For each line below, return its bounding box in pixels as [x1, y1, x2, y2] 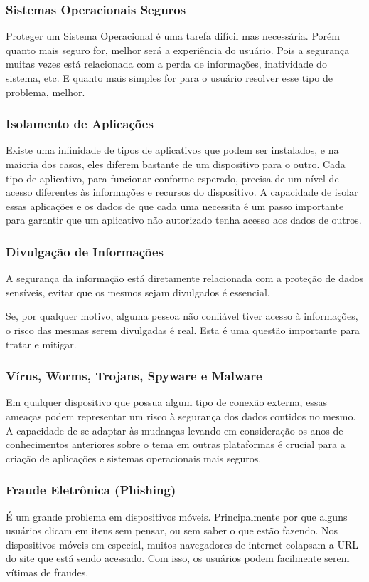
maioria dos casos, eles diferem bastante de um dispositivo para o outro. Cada [6, 157, 346, 171]
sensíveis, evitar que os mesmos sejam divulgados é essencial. [6, 284, 270, 299]
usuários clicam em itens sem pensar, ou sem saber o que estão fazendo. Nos [6, 523, 338, 538]
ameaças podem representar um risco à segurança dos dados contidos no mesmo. [6, 408, 356, 423]
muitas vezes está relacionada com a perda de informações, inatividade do [6, 56, 327, 71]
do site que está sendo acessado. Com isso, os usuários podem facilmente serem [6, 551, 350, 566]
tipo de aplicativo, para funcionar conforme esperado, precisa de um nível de [6, 170, 339, 185]
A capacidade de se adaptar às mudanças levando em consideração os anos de [6, 422, 343, 437]
